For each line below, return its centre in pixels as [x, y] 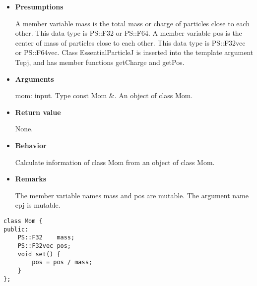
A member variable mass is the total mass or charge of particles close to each [132, 23]
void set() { [39, 254]
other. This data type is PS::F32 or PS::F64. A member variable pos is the [128, 33]
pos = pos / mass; [62, 262]
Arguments [34, 79]
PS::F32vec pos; [44, 246]
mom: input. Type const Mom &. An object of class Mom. [104, 95]
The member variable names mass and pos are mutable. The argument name [132, 195]
